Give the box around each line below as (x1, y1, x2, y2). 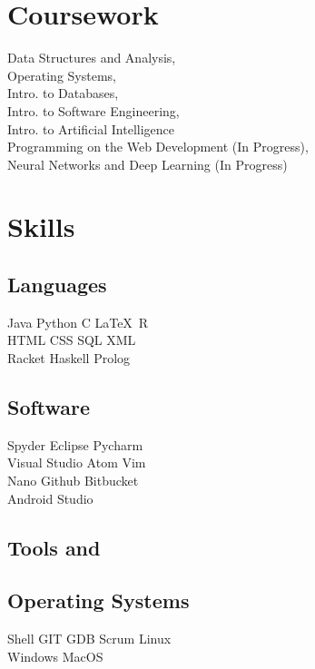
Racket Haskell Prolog (7, 349, 131, 368)
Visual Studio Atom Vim (7, 453, 146, 472)
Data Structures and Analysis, (7, 48, 176, 67)
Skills (7, 208, 75, 245)
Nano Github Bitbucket (7, 471, 139, 490)
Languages (7, 271, 107, 299)
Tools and (7, 533, 101, 561)
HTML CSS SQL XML (7, 330, 136, 349)
